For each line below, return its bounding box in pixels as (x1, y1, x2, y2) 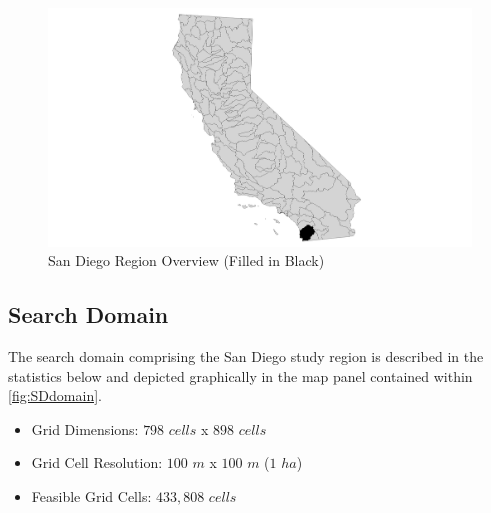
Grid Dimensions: (31, 418, 139, 439)
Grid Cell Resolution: (31, 452, 163, 473)
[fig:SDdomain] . (8, 385, 102, 406)
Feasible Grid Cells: (31, 486, 152, 507)
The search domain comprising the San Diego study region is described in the (8, 346, 484, 367)
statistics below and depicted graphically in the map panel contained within (8, 365, 473, 386)
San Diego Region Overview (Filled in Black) (48, 250, 325, 271)
